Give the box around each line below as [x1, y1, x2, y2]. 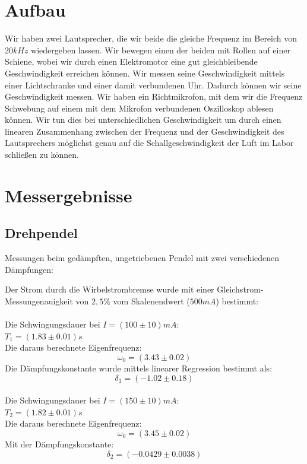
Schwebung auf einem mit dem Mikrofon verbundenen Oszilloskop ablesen [5, 101, 274, 114]
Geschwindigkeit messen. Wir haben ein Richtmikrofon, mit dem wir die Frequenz [5, 90, 303, 103]
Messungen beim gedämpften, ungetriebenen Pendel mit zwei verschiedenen [5, 252, 280, 264]
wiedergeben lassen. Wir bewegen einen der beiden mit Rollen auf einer [31, 43, 290, 56]
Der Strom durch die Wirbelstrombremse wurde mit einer [5, 283, 214, 295]
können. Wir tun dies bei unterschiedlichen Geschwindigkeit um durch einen [5, 113, 281, 126]
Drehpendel [5, 224, 78, 242]
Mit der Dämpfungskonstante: [5, 437, 114, 450]
